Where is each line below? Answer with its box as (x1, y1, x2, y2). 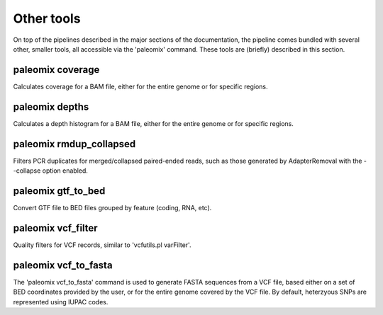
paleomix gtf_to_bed (13, 185, 106, 197)
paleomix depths (13, 101, 89, 113)
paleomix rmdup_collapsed (13, 138, 136, 150)
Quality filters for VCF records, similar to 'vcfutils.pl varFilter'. (13, 241, 191, 249)
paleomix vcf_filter (13, 222, 99, 234)
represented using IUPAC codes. (13, 297, 109, 306)
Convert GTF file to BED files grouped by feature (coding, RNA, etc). (13, 203, 212, 212)
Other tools (13, 11, 81, 26)
